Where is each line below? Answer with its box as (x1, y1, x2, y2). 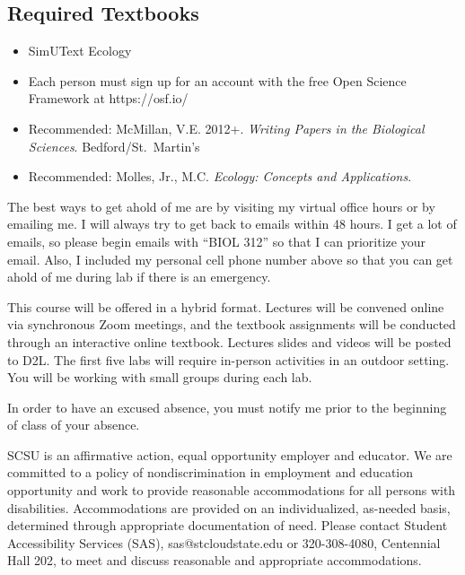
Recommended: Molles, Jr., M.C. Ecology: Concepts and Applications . (28, 167, 412, 186)
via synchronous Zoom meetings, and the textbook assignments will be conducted (7, 315, 456, 334)
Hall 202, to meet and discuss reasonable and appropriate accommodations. (7, 551, 422, 570)
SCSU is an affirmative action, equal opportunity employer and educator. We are (7, 445, 452, 464)
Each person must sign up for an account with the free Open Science (28, 71, 407, 90)
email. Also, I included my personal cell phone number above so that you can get (7, 249, 453, 268)
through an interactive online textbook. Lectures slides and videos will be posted (7, 332, 452, 351)
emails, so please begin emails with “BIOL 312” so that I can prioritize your (7, 231, 426, 250)
